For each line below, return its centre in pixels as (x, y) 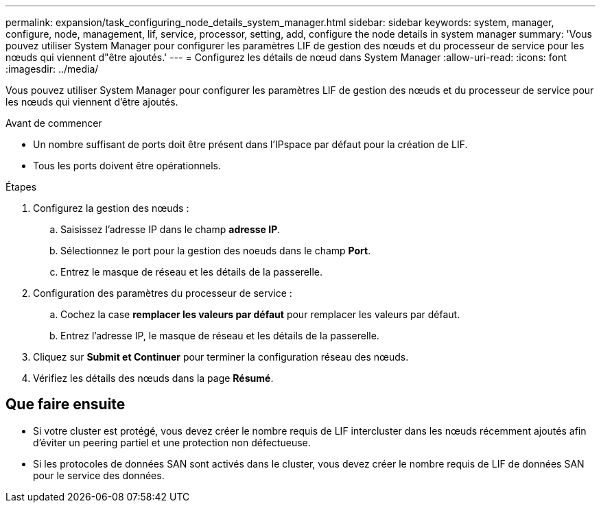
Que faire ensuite (66, 404)
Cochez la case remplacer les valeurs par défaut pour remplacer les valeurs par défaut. (260, 314)
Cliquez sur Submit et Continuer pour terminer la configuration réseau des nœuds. (221, 357)
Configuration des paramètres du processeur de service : (163, 293)
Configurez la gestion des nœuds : (111, 208)
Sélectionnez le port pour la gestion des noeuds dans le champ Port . (216, 251)
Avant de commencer (54, 123)
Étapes (21, 187)
